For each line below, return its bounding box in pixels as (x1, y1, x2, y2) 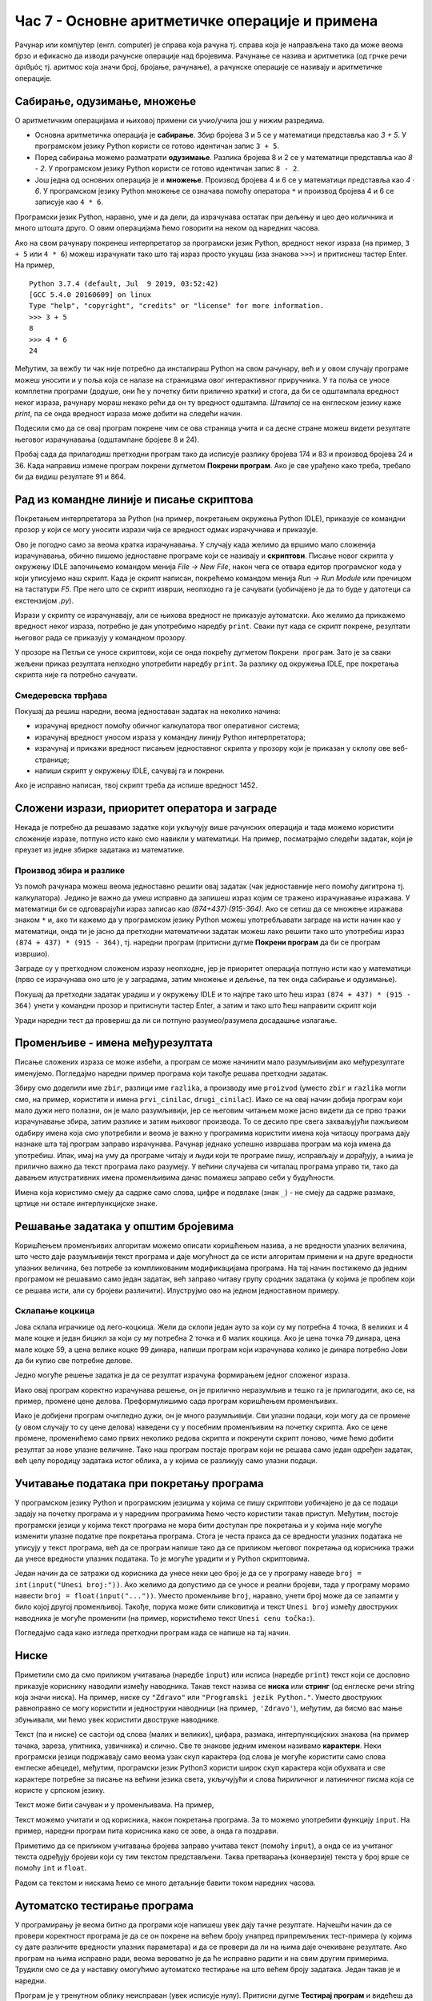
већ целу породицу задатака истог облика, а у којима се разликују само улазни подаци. (14, 1456, 318, 1466)
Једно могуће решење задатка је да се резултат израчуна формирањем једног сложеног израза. (14, 1370, 350, 1380)
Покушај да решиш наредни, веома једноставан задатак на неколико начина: (14, 707, 282, 716)
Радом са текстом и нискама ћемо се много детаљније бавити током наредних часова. (14, 1878, 316, 1887)
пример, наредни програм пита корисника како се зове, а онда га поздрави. (14, 1826, 279, 1836)
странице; (34, 755, 70, 764)
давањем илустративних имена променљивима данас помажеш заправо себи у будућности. (14, 1173, 335, 1182)
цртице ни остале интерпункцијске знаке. (14, 1199, 158, 1209)
